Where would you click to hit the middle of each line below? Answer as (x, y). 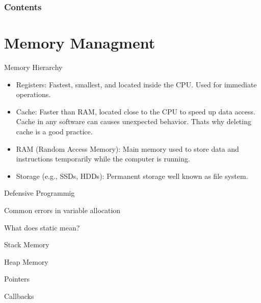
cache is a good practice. (54, 131)
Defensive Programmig (40, 193)
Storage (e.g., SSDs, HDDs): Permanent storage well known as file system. (132, 176)
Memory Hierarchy (33, 67)
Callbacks (19, 296)
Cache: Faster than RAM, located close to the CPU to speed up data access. (136, 111)
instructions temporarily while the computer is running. (103, 159)
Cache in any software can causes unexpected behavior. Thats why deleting (134, 121)
